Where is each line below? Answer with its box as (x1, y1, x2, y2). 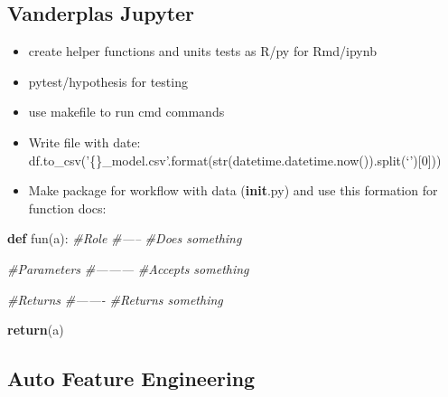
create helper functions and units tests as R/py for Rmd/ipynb (28, 42, 377, 61)
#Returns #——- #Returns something (7, 289, 223, 308)
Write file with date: (28, 132, 141, 151)
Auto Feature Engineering (7, 364, 256, 392)
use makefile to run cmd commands (28, 102, 225, 121)
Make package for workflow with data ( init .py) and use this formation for (28, 181, 438, 200)
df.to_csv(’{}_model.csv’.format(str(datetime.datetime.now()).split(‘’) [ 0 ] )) (28, 150, 442, 169)
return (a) (7, 320, 64, 339)
